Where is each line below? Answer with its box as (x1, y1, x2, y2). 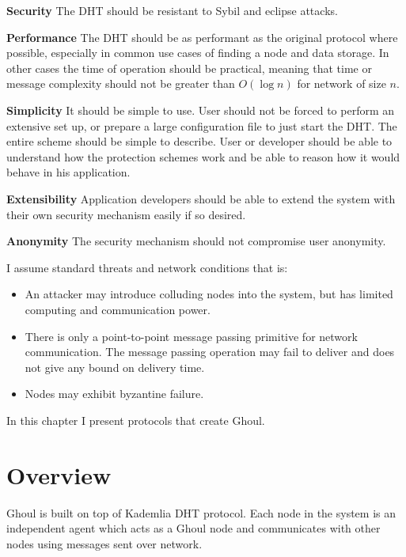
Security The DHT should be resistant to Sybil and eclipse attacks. (6, 2, 338, 18)
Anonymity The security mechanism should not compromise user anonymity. (6, 233, 386, 249)
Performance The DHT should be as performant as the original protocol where (6, 28, 398, 45)
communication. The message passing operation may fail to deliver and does (25, 343, 395, 360)
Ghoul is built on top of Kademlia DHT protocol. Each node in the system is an (6, 504, 397, 521)
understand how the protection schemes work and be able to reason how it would (6, 148, 400, 165)
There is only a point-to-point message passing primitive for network (25, 328, 358, 344)
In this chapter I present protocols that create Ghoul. (6, 411, 265, 428)
